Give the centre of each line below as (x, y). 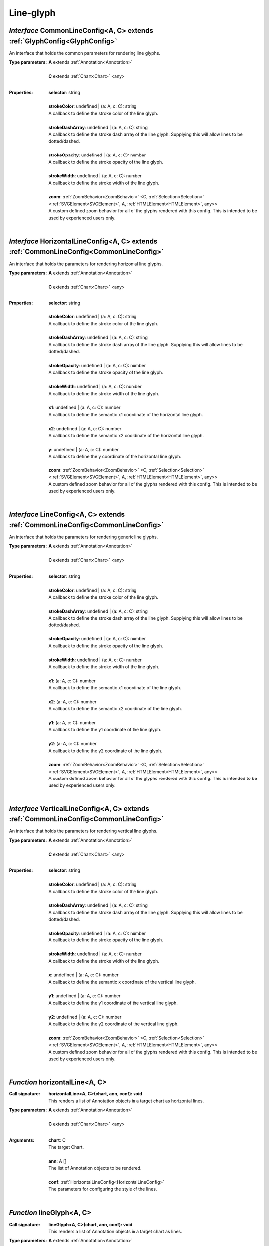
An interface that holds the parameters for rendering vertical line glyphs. (83, 831)
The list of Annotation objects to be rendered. (95, 1168)
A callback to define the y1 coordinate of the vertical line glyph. (113, 1003)
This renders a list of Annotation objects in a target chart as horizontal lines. (126, 1101)
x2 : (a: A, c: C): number (72, 701)
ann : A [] (58, 1161)
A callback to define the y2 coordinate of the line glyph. (106, 751)
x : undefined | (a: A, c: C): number (84, 975)
